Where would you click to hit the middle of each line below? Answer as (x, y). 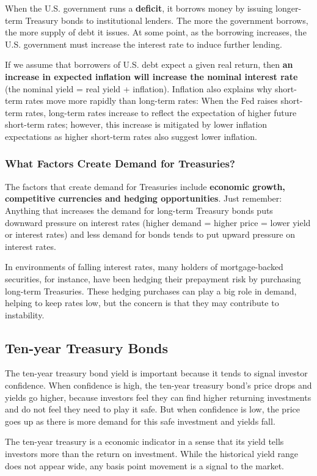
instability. (25, 314)
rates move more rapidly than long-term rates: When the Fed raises (151, 101)
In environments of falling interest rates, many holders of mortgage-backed (144, 267)
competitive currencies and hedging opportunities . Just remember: (144, 198)
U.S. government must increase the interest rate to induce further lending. (144, 44)
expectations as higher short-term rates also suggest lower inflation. (131, 136)
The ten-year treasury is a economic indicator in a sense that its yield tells (144, 441)
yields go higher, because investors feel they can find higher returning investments (158, 397)
